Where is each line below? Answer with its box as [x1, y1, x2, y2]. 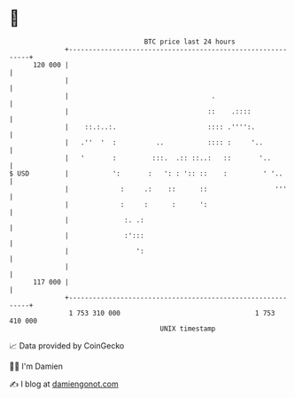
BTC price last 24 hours [144, 37, 237, 46]
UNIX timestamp [159, 324, 216, 333]
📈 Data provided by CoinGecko [9, 340, 125, 351]
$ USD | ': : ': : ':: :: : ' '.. [9, 168, 283, 178]
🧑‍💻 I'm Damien [9, 361, 64, 371]
